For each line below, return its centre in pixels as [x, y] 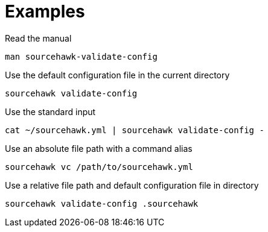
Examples [45, 11]
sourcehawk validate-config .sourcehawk [102, 203]
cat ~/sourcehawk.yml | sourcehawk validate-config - [135, 130]
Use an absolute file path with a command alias [99, 148]
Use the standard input [50, 111]
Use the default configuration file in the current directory [117, 75]
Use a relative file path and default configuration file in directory [132, 185]
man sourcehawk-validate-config [81, 56]
